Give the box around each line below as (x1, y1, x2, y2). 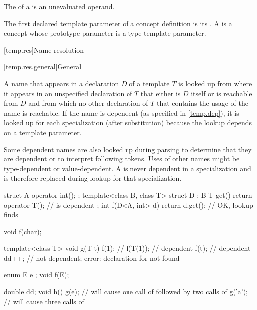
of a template (129, 78, 170, 88)
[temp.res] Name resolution (4, 44, 84, 55)
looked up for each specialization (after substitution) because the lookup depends (4, 117, 252, 128)
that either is (140, 88, 181, 98)
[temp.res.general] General (4, 61, 82, 72)
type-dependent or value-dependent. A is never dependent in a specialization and (4, 163, 251, 173)
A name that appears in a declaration (4, 78, 119, 88)
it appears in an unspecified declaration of (4, 88, 132, 98)
